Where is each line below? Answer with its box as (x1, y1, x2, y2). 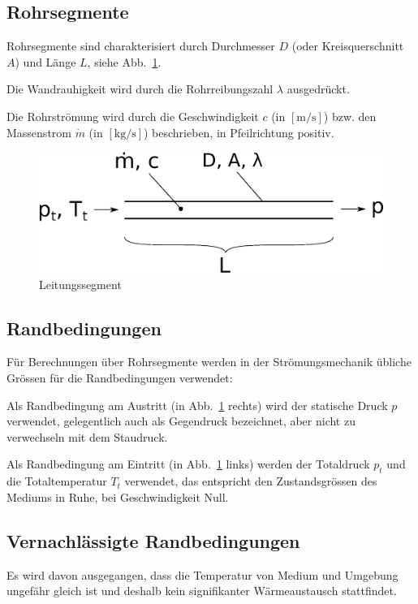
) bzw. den (323, 107, 377, 124)
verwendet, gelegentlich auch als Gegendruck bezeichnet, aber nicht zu (6, 412, 356, 429)
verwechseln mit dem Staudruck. (6, 428, 168, 445)
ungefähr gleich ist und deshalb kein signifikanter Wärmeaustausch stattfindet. (6, 582, 397, 599)
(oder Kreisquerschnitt (291, 37, 404, 54)
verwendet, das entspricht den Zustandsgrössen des (124, 472, 377, 490)
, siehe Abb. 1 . (87, 53, 162, 70)
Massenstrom (6, 123, 71, 140)
